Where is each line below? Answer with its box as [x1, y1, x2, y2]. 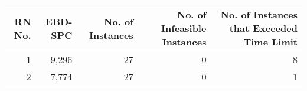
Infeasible [161, 21, 207, 35]
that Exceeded [229, 21, 298, 35]
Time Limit [243, 35, 298, 48]
